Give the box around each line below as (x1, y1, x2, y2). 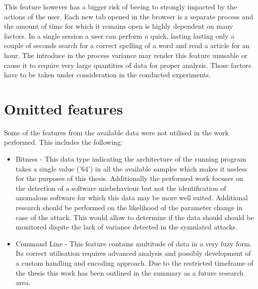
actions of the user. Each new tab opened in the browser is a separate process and (4, 11, 254, 21)
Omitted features (4, 98, 123, 118)
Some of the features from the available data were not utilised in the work (4, 127, 229, 137)
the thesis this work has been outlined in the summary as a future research (15, 267, 244, 278)
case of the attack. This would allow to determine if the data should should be (15, 212, 254, 222)
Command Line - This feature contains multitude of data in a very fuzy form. (15, 238, 252, 248)
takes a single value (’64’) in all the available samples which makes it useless (15, 163, 248, 173)
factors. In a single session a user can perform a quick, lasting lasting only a (4, 30, 235, 41)
